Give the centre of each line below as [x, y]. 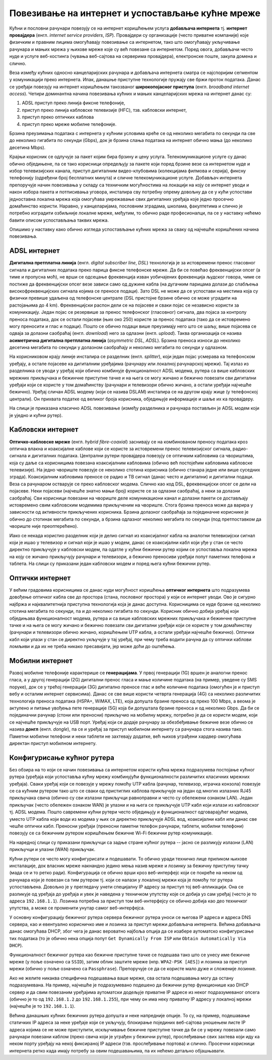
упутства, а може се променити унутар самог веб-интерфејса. [77, 908]
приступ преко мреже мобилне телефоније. [69, 124]
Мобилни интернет [41, 660]
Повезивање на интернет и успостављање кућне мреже [135, 13]
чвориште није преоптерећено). [44, 526]
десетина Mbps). [27, 147]
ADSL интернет [35, 251]
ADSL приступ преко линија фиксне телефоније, [74, 103]
